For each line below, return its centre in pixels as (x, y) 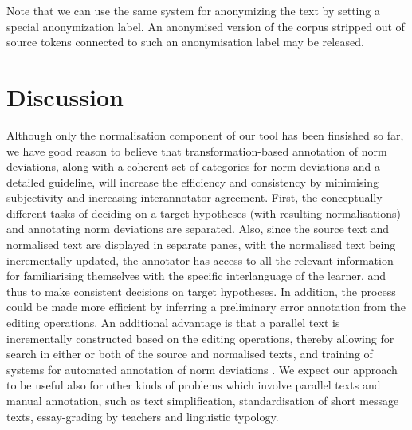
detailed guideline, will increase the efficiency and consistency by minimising (192, 181)
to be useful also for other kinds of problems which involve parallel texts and (194, 385)
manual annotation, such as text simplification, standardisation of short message (203, 400)
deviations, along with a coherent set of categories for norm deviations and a (194, 166)
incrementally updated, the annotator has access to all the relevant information (200, 260)
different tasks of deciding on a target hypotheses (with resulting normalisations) (204, 213)
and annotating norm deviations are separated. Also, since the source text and (198, 229)
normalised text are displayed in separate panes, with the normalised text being (201, 245)
